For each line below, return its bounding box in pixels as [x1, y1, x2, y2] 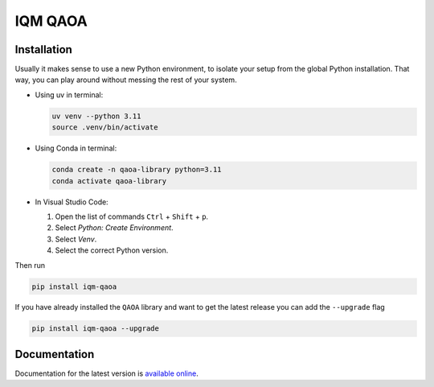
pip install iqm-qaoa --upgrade [31, 324, 160, 333]
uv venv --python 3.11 [51, 111, 141, 121]
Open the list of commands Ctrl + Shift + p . [55, 212, 209, 221]
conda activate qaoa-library [51, 176, 167, 185]
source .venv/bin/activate [51, 123, 158, 132]
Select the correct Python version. [55, 245, 169, 255]
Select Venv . [55, 234, 97, 244]
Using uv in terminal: [35, 89, 104, 100]
